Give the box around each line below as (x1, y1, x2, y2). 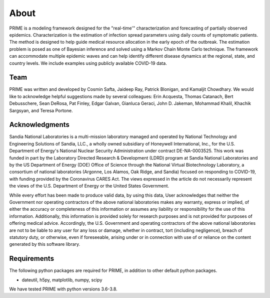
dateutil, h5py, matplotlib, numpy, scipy (21, 276, 102, 283)
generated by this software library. (9, 241, 80, 247)
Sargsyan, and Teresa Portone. (9, 107, 73, 113)
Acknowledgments (9, 120, 70, 129)
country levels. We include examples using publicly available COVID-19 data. (9, 60, 167, 66)
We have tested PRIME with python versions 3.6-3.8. (9, 286, 117, 292)
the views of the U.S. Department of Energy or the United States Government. (9, 183, 169, 189)
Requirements (9, 254, 54, 263)
